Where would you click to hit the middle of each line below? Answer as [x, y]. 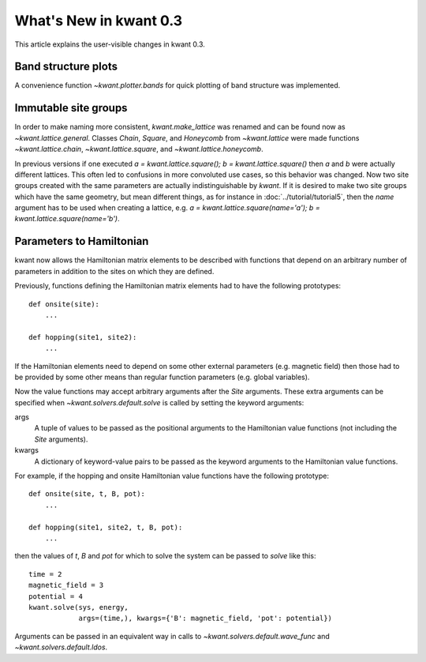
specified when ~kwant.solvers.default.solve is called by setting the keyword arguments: [159, 402]
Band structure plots [66, 67]
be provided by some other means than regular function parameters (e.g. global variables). [162, 377]
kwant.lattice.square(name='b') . [67, 219]
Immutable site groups [71, 108]
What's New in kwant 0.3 [99, 21]
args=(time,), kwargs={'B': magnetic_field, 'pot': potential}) [206, 619]
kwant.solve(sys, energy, [79, 607]
